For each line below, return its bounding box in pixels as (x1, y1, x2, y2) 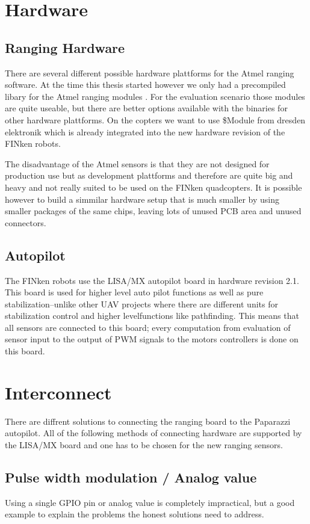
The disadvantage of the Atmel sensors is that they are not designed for (5, 157, 270, 170)
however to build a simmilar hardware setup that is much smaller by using (5, 193, 279, 205)
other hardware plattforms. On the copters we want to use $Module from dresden (5, 113, 306, 126)
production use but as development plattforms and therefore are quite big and (5, 169, 293, 182)
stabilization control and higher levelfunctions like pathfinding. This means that (5, 309, 299, 322)
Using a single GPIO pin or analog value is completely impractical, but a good (5, 496, 295, 508)
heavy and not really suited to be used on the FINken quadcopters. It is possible (5, 180, 302, 193)
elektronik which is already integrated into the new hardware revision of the (5, 125, 285, 138)
